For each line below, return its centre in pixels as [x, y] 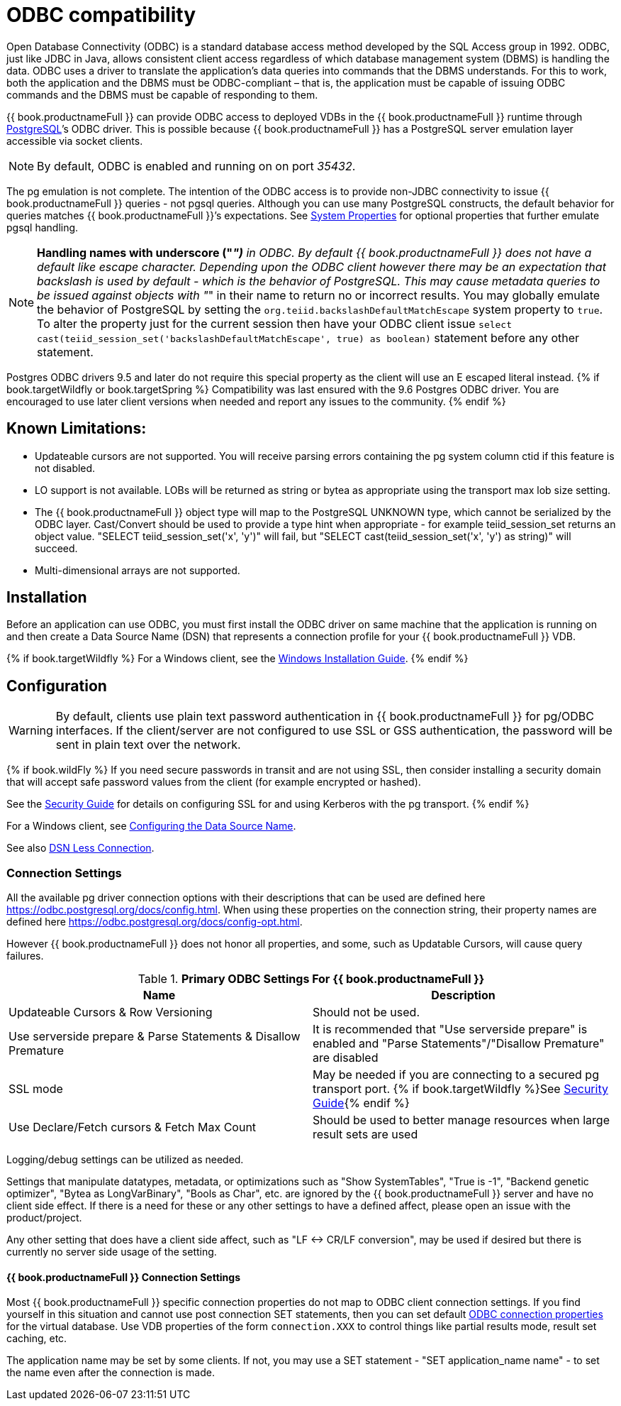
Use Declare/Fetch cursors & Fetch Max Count [133, 1127]
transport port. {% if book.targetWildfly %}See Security [460, 1089]
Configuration [57, 686]
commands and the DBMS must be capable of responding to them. [162, 94]
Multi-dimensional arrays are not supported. [138, 570]
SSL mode [36, 1089]
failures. [25, 956]
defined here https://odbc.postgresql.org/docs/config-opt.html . [155, 922]
